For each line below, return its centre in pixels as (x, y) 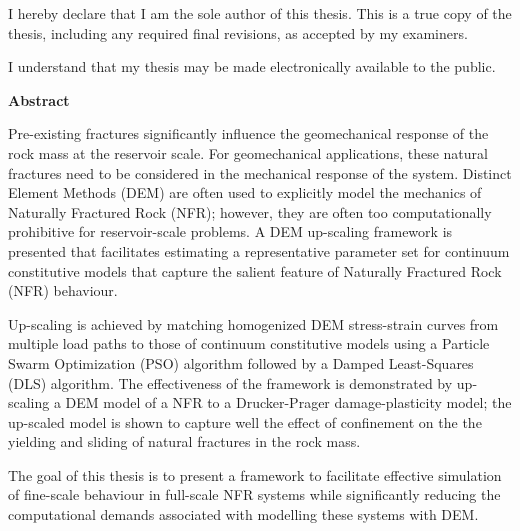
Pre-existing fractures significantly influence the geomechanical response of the (248, 133)
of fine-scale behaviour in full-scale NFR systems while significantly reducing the (254, 494)
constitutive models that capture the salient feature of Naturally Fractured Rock (255, 270)
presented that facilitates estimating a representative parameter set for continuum (259, 250)
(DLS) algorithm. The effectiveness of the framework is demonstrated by (230, 382)
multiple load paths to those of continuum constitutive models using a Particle (249, 343)
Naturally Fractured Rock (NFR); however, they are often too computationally (250, 211)
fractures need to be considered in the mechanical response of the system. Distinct (260, 172)
